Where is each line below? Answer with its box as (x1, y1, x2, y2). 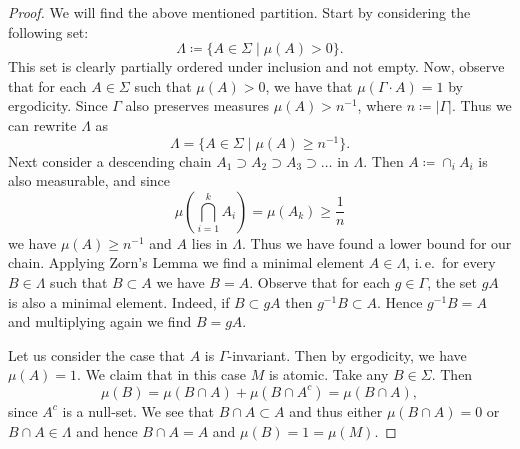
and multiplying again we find (8, 311, 192, 332)
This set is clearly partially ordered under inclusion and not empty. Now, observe (8, 56, 505, 77)
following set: (8, 21, 89, 42)
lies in (191, 232, 228, 253)
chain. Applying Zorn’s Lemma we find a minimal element (8, 252, 365, 273)
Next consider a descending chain (8, 150, 212, 171)
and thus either (289, 400, 383, 421)
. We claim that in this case (77, 364, 246, 385)
